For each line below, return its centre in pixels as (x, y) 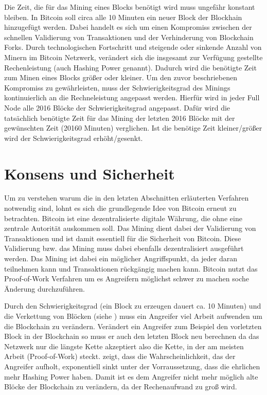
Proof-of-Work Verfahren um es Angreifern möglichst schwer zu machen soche (127, 279)
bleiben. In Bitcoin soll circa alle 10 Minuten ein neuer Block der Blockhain (123, 17)
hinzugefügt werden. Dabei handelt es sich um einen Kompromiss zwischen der (128, 27)
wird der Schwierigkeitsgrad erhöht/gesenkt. (74, 138)
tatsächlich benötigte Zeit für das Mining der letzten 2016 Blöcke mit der (120, 118)
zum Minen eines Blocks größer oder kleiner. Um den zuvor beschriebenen (121, 77)
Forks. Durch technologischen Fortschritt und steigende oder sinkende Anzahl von (133, 47)
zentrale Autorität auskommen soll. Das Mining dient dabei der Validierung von (130, 228)
